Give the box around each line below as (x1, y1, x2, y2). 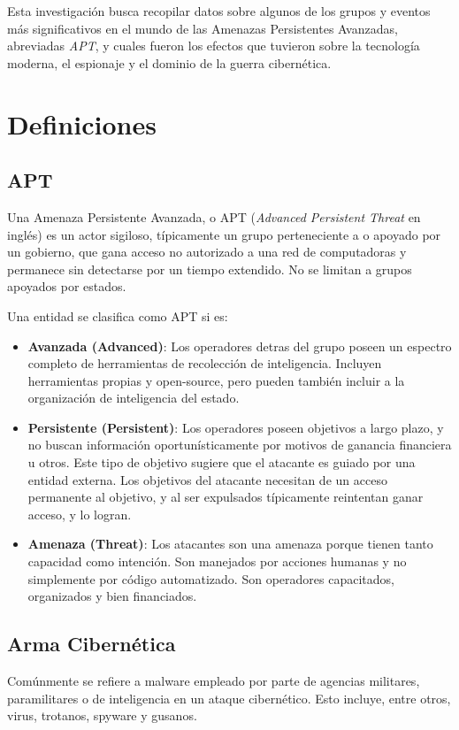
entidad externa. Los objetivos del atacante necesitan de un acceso (27, 470, 387, 488)
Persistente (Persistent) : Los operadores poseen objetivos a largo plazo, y (27, 418, 444, 436)
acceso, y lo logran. (27, 504, 132, 523)
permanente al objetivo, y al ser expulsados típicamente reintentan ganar (27, 488, 424, 506)
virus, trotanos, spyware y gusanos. (7, 706, 197, 725)
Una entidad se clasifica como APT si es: (7, 306, 228, 325)
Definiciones (7, 105, 157, 142)
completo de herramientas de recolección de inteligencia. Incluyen (27, 354, 382, 373)
